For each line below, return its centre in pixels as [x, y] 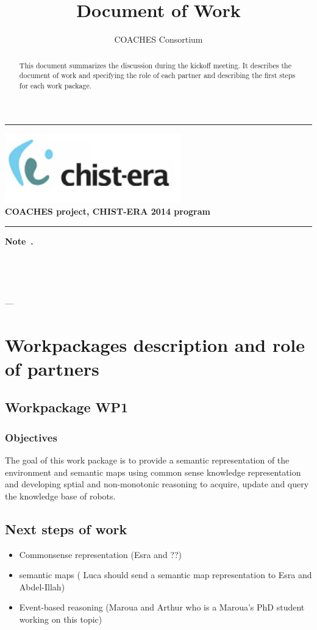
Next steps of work [66, 528]
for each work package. [55, 85]
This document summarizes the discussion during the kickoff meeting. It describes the [155, 65]
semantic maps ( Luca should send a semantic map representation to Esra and [166, 575]
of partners [52, 368]
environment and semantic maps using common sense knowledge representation [153, 472]
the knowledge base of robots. [60, 496]
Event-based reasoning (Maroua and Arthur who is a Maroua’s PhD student [162, 607]
